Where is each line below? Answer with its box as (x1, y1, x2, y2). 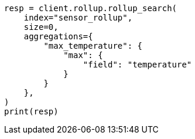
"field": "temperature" (83, 60, 192, 69)
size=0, (23, 22, 59, 32)
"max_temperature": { (43, 41, 143, 50)
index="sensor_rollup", (23, 13, 133, 22)
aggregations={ (23, 32, 93, 41)
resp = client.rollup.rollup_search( (4, 4, 177, 13)
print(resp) (4, 107, 59, 116)
